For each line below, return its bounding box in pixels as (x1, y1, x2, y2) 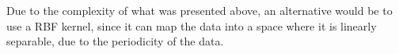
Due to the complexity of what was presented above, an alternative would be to (6, 2, 393, 18)
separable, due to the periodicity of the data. (6, 33, 224, 49)
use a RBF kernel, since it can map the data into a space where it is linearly (6, 17, 377, 34)
